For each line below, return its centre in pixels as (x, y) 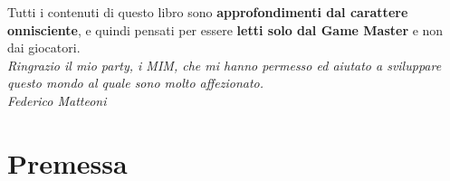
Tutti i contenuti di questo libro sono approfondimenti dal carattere (208, 12)
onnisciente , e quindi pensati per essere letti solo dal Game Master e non (225, 29)
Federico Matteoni (57, 100)
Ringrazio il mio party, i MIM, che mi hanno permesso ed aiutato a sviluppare (225, 65)
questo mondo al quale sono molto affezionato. (136, 83)
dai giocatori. (44, 48)
